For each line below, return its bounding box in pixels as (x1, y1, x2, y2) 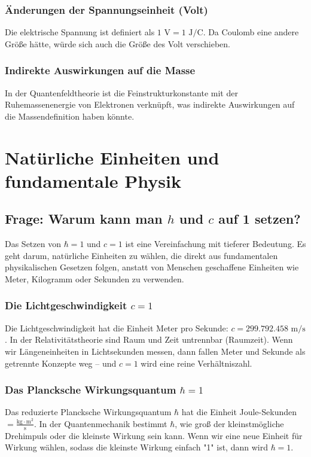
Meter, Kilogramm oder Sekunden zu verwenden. (5, 272, 184, 285)
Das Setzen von (5, 237, 61, 250)
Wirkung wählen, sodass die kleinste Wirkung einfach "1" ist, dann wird (5, 441, 268, 453)
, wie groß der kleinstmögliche (175, 417, 284, 429)
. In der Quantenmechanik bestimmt (34, 417, 167, 429)
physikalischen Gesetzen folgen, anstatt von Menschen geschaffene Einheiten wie (5, 261, 299, 273)
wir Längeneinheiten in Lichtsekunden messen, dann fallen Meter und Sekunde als (5, 345, 306, 357)
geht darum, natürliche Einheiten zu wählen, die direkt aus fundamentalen (5, 249, 278, 261)
